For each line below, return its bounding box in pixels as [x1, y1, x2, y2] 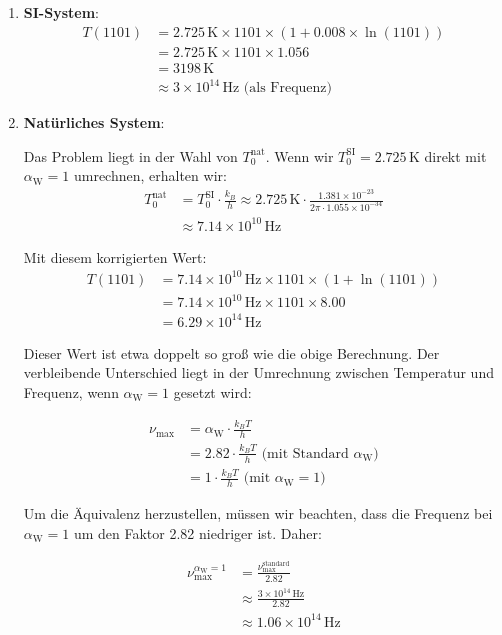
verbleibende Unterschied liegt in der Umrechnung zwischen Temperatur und [23, 362, 494, 383]
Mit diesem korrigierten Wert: [23, 246, 207, 267]
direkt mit [424, 145, 487, 166]
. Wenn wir [265, 145, 334, 166]
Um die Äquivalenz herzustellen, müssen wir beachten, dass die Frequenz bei [23, 503, 493, 524]
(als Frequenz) [243, 81, 332, 96]
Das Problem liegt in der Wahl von [23, 145, 238, 166]
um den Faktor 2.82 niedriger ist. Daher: [73, 522, 322, 543]
